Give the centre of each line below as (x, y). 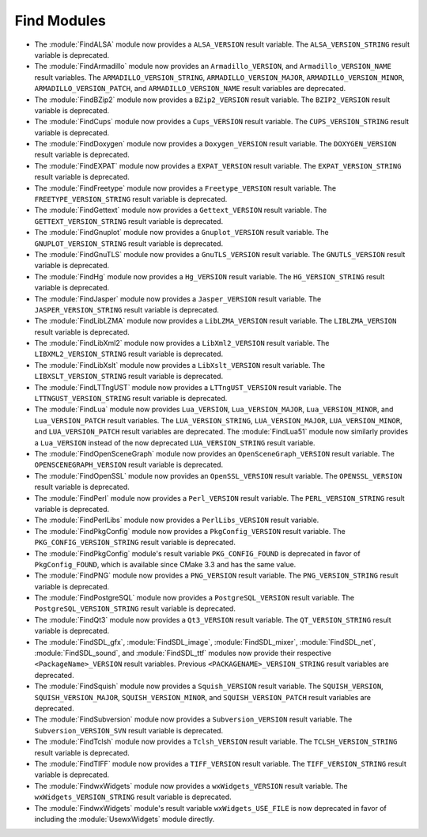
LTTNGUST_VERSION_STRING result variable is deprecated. (131, 399)
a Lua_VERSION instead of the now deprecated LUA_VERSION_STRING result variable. (175, 442)
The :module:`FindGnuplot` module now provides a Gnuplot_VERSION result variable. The (181, 233)
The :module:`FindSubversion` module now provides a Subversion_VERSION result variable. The (193, 719)
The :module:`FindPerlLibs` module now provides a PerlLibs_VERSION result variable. (177, 520)
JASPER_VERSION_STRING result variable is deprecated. (127, 309)
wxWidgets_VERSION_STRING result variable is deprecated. (133, 797)
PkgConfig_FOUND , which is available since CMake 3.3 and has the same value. (165, 564)
